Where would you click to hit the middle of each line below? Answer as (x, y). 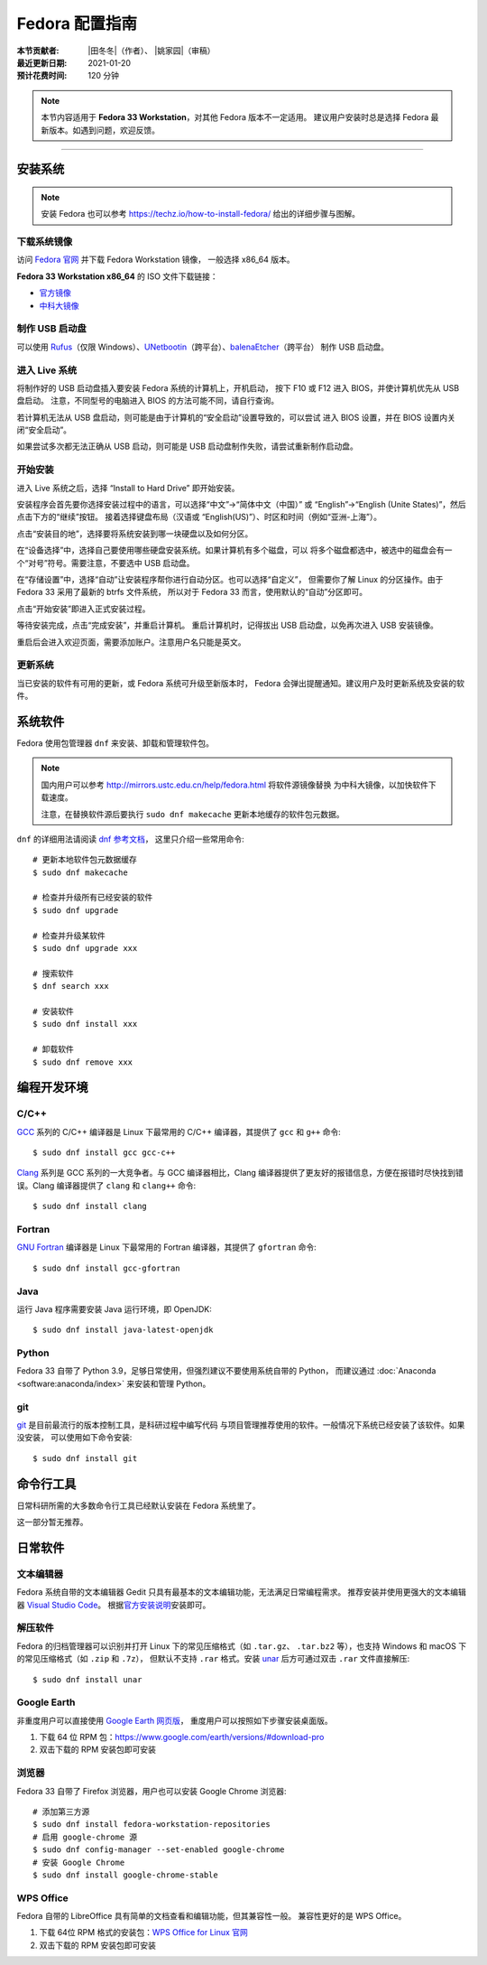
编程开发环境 (52, 1088)
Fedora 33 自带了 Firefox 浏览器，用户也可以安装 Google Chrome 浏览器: (152, 1791)
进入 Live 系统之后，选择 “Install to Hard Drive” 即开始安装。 (128, 488)
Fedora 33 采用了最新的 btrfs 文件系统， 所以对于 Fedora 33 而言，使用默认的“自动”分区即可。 (192, 592)
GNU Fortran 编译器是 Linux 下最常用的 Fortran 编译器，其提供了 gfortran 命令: (167, 1247)
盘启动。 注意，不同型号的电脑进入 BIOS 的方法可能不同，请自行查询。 (148, 401)
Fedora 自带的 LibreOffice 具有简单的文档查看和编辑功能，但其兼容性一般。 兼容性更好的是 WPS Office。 (211, 1916)
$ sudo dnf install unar (87, 1679)
